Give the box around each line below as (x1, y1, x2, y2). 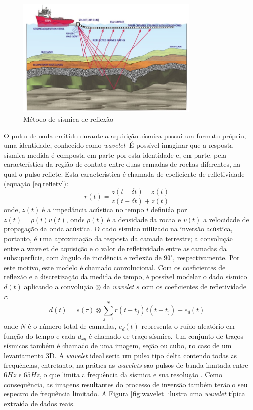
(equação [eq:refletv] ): (4, 178, 68, 188)
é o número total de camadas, (28, 321, 117, 331)
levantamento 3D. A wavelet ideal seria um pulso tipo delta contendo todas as (4, 350, 237, 360)
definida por (150, 205, 187, 215)
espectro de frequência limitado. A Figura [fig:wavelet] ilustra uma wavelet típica (4, 388, 245, 399)
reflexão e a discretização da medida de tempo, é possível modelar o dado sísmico (4, 272, 247, 282)
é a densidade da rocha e (107, 214, 181, 224)
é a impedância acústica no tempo (42, 205, 144, 215)
